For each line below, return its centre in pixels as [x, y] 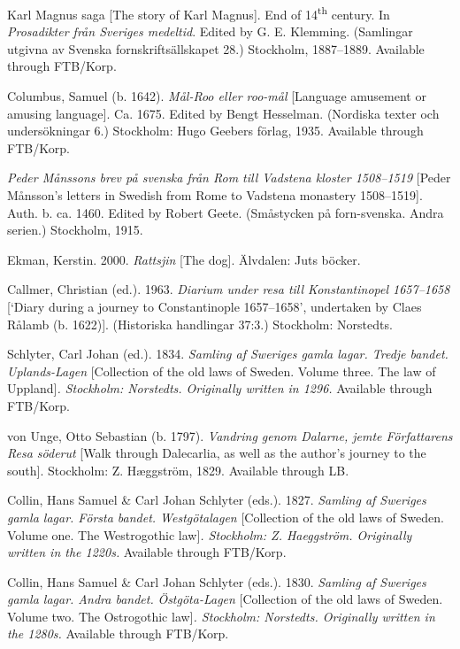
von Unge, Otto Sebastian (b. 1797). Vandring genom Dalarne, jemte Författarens [230, 435]
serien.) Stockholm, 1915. [75, 230]
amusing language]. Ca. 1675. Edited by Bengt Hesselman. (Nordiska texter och [223, 113]
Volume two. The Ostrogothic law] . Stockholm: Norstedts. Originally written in [221, 616]
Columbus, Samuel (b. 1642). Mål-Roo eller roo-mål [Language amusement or [217, 96]
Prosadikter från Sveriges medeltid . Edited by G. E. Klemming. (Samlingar [210, 31]
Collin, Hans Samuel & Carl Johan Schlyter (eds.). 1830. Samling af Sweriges [217, 581]
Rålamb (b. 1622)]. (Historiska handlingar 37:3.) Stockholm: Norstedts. [200, 324]
